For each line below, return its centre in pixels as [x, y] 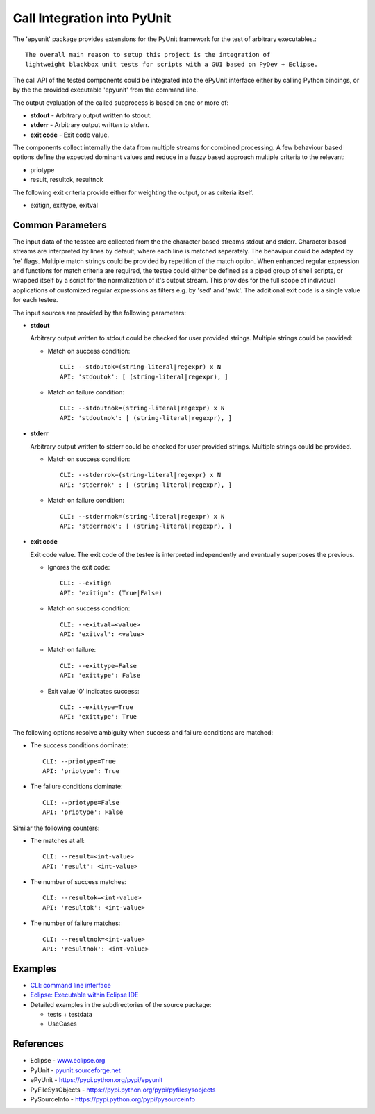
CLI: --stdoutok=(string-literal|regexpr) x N [141, 367]
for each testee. [35, 300]
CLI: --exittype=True [97, 707]
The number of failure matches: [75, 923]
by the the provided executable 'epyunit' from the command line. [106, 90]
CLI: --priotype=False [81, 803]
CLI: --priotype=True [79, 761]
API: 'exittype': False [100, 676]
